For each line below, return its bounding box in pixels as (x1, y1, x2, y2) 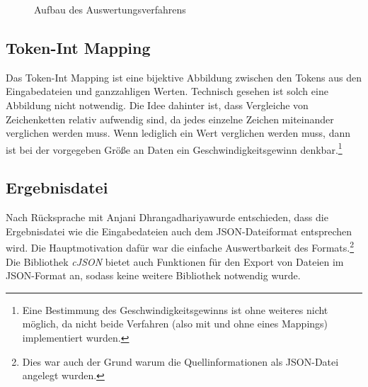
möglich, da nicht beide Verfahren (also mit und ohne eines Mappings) (22, 316, 328, 331)
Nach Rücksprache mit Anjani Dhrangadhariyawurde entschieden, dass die (6, 210, 328, 225)
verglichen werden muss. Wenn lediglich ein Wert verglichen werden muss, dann (6, 125, 350, 140)
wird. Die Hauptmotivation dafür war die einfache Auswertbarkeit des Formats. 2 (6, 238, 355, 255)
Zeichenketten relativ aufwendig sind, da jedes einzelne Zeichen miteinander (6, 111, 334, 126)
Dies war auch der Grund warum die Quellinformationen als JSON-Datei (22, 354, 339, 369)
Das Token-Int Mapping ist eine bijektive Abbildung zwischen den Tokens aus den (6, 69, 362, 84)
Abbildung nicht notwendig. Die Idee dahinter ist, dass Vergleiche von (6, 97, 309, 112)
